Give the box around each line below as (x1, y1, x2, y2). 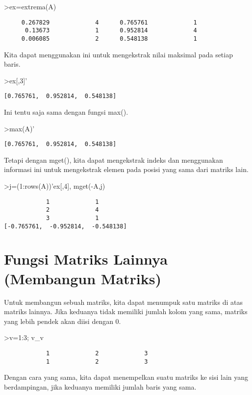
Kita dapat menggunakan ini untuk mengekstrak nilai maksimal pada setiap (4, 49, 233, 59)
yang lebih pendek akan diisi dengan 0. (4, 316, 121, 326)
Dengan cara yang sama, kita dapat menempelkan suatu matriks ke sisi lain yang (4, 372, 249, 382)
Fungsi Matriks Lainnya (4, 249, 168, 269)
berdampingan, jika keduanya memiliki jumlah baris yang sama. (4, 381, 197, 392)
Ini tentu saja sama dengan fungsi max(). (4, 107, 128, 117)
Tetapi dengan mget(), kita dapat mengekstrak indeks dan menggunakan (4, 154, 223, 165)
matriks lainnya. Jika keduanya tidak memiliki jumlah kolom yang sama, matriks (4, 306, 248, 317)
